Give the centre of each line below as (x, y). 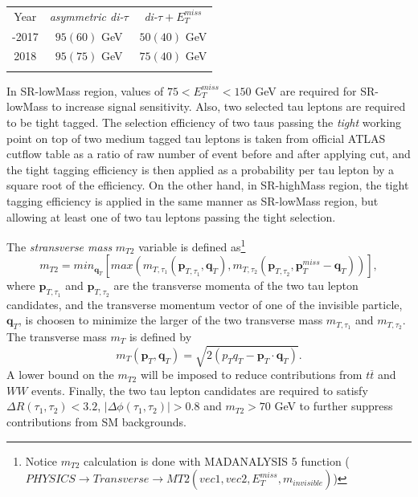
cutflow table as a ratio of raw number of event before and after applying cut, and (209, 154)
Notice (41, 460)
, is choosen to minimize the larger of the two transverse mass (171, 320)
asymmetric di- (86, 16)
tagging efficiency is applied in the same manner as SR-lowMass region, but (193, 200)
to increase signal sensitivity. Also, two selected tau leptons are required (229, 106)
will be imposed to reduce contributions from (251, 375)
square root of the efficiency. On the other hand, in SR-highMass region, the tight (208, 185)
